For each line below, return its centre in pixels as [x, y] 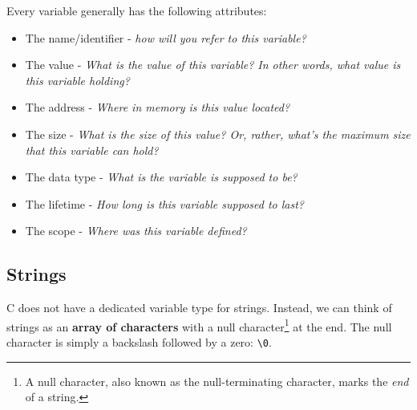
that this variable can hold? [92, 150]
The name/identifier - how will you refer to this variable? [166, 37]
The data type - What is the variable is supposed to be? [161, 177]
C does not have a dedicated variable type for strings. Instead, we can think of [199, 308]
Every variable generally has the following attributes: [137, 10]
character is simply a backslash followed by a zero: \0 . [139, 341]
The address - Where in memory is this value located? [158, 107]
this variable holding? [77, 80]
